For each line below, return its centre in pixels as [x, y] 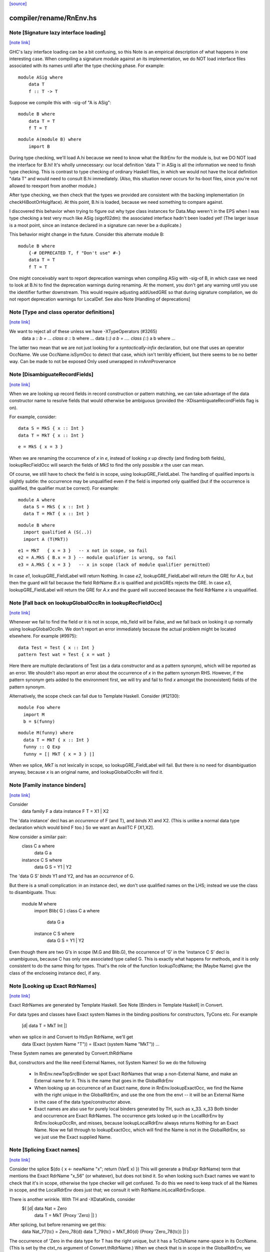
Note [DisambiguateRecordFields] [51, 375]
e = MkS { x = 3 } [41, 447]
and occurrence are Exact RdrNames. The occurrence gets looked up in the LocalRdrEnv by [129, 1116]
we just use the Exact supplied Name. [73, 1137]
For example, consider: [33, 417]
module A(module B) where [50, 139]
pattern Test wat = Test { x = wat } [64, 654]
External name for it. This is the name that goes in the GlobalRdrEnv [104, 1081]
